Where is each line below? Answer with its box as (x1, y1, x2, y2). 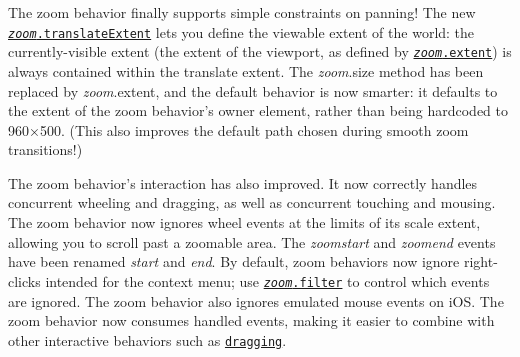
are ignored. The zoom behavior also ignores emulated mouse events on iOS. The (8, 290, 504, 311)
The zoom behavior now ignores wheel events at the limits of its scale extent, (8, 212, 481, 233)
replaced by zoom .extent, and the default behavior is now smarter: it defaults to (8, 80, 498, 101)
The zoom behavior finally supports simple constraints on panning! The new (8, 2, 476, 22)
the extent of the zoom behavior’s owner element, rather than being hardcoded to (8, 100, 508, 121)
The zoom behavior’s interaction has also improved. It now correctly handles (8, 172, 478, 193)
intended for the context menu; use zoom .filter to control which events (45, 270, 490, 291)
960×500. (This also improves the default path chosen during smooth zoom (8, 119, 469, 140)
